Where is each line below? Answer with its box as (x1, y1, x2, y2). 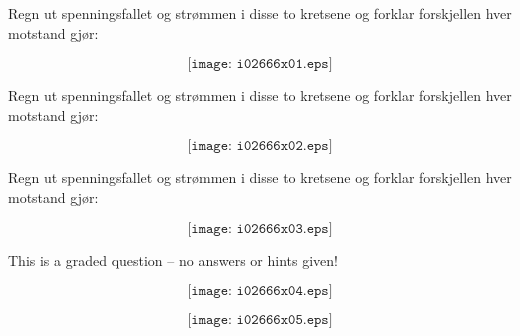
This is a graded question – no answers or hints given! (8, 249, 338, 270)
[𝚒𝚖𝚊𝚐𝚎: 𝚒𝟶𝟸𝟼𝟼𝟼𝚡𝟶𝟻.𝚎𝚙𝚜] (187, 313, 333, 328)
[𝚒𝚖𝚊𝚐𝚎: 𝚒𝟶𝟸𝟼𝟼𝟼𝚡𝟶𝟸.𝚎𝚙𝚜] (187, 139, 333, 154)
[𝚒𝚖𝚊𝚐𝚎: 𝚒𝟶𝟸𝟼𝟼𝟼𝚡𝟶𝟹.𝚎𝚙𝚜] (187, 221, 333, 236)
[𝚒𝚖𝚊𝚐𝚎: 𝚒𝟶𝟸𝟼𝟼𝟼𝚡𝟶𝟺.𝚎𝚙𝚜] (187, 284, 333, 299)
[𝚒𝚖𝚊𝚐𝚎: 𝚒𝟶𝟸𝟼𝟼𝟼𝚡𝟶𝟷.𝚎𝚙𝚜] (187, 57, 333, 72)
